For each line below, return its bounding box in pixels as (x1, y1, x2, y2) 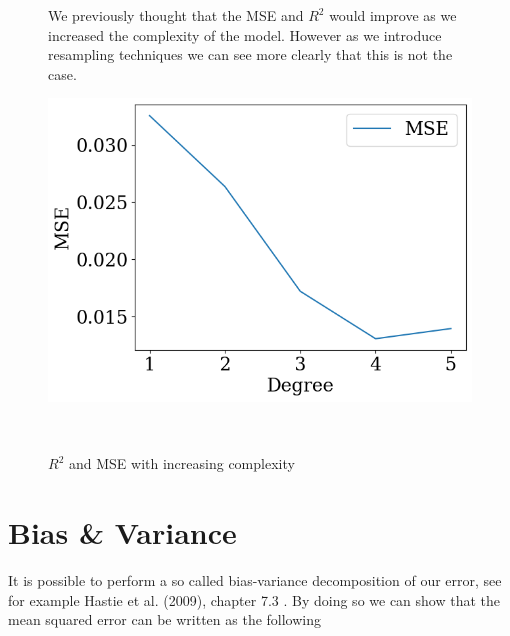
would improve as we (329, 5, 457, 25)
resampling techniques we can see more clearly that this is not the (48, 44, 453, 65)
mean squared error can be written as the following (8, 609, 322, 630)
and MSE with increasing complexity (68, 453, 295, 474)
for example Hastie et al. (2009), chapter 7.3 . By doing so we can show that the (8, 589, 501, 610)
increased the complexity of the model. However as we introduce (48, 24, 442, 45)
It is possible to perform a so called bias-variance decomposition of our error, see (8, 569, 502, 590)
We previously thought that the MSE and (48, 5, 304, 25)
